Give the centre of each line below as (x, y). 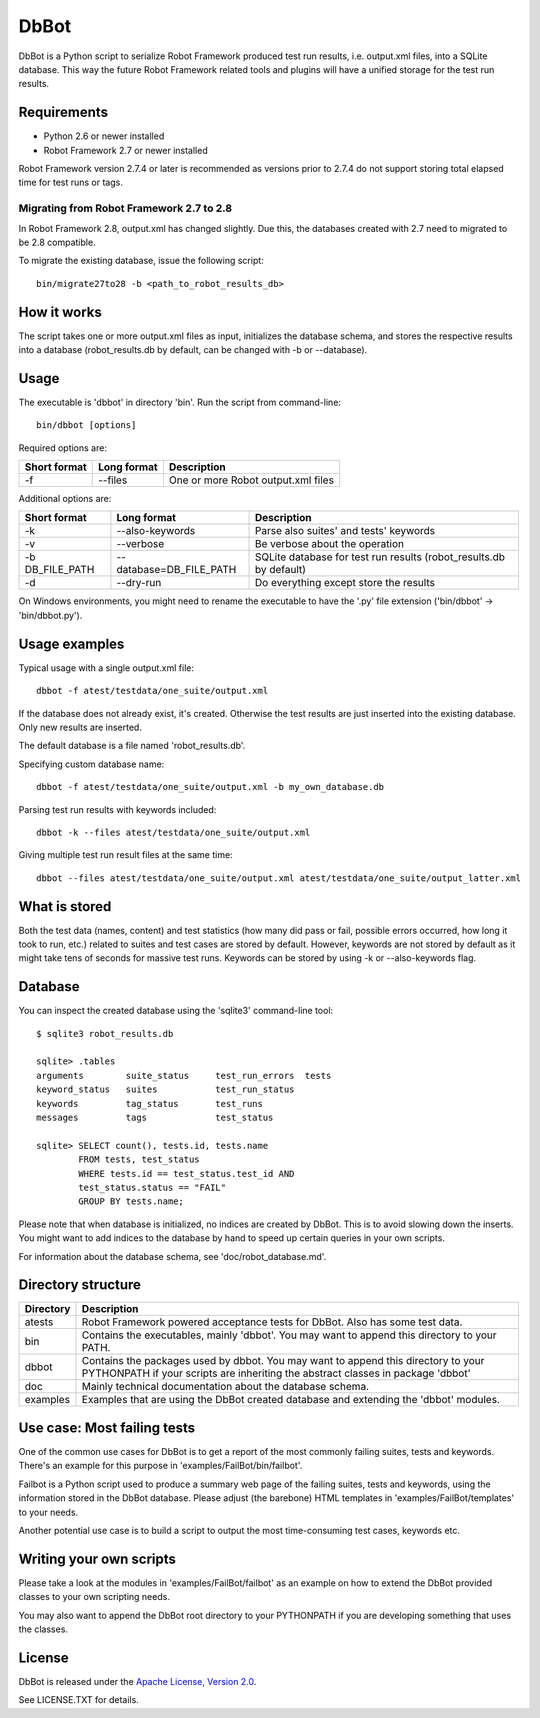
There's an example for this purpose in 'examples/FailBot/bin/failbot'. (160, 1466)
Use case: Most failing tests (107, 1427)
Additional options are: (65, 499)
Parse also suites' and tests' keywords (345, 531)
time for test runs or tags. (71, 182)
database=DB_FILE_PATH (176, 570)
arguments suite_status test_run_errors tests (184, 1075)
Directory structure (80, 1285)
